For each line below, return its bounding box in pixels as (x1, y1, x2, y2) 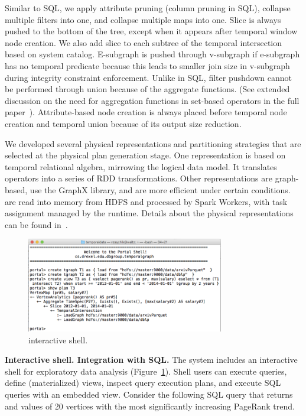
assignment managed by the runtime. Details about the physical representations (5, 207, 294, 219)
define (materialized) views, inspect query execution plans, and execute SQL (5, 376, 281, 389)
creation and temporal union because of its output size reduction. (5, 117, 242, 129)
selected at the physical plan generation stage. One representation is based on (5, 149, 286, 161)
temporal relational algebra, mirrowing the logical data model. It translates (5, 160, 277, 173)
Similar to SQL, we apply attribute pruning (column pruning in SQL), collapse (5, 2, 291, 14)
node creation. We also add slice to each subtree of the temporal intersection (5, 36, 282, 48)
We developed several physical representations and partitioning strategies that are (5, 137, 301, 149)
